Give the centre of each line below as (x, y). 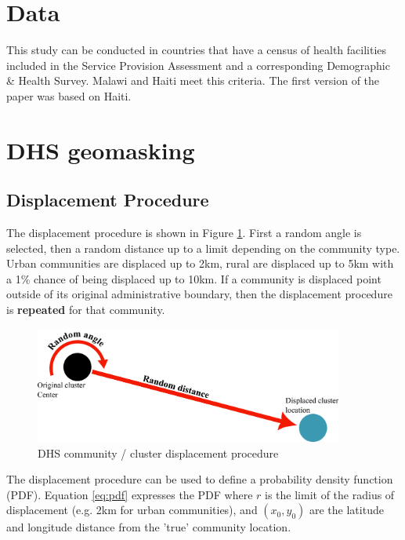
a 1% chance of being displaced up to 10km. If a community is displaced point (194, 278)
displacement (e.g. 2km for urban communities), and (132, 510)
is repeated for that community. (86, 310)
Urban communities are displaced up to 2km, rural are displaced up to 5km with (200, 263)
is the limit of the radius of (330, 494)
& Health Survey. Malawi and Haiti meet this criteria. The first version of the (193, 80)
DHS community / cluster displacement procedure (158, 452)
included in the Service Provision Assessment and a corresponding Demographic (198, 65)
